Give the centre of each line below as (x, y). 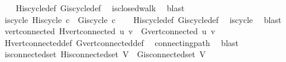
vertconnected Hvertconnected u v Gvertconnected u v (110, 31)
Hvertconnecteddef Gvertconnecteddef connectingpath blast (121, 42)
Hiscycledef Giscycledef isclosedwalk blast (100, 8)
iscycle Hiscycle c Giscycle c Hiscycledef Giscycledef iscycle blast (143, 19)
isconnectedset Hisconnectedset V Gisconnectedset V (105, 54)
